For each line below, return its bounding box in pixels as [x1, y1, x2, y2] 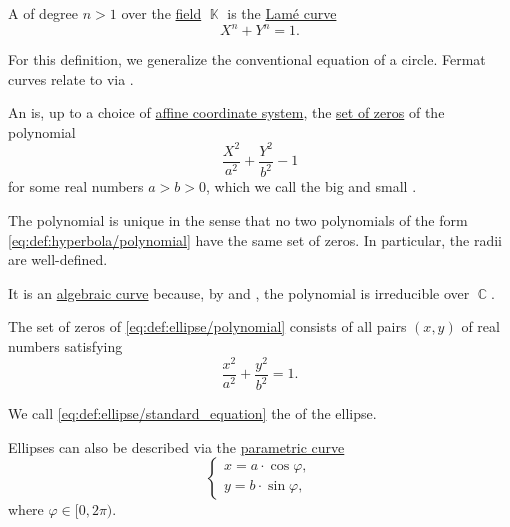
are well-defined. [8, 249, 108, 270]
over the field [121, 3, 202, 23]
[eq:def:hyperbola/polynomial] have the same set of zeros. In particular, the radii [8, 229, 502, 250]
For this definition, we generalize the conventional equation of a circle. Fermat [8, 49, 486, 70]
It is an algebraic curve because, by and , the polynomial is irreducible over [8, 282, 470, 303]
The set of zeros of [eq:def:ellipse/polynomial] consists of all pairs [8, 316, 407, 337]
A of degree [8, 3, 79, 23]
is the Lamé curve [227, 3, 337, 23]
